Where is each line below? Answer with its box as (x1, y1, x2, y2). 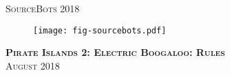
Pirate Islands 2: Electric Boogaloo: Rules (6, 45, 225, 59)
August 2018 (6, 58, 60, 72)
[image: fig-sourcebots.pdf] (33, 25, 167, 35)
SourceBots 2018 (6, 1, 80, 15)
